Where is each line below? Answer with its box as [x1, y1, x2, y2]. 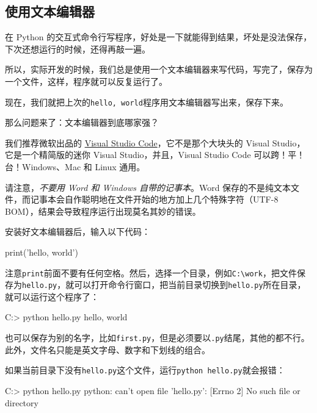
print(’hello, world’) [5, 245, 78, 258]
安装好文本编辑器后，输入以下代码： [5, 225, 150, 238]
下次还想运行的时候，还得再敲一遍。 [5, 42, 150, 55]
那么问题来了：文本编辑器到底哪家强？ [5, 116, 159, 129]
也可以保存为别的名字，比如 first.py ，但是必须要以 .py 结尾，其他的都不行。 [5, 331, 310, 344]
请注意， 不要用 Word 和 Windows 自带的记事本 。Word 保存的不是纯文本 [5, 181, 291, 193]
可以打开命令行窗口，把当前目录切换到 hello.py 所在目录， [74, 278, 306, 291]
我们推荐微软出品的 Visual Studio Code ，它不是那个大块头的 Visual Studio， [5, 136, 305, 149]
